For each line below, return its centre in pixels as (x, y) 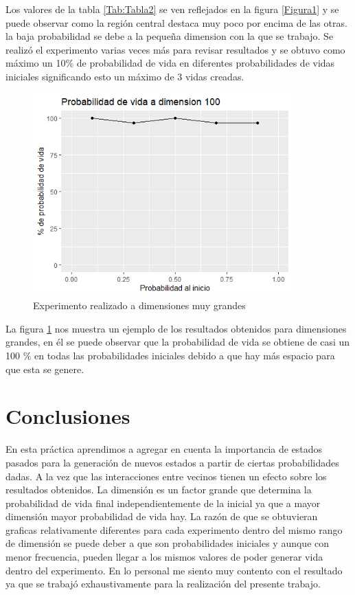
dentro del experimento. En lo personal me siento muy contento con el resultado (174, 570)
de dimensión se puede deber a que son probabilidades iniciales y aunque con (168, 543)
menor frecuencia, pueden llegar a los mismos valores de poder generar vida (164, 557)
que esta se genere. (45, 369)
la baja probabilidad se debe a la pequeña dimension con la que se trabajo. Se (170, 36)
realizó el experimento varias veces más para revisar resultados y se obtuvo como (175, 49)
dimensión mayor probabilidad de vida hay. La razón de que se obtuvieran (162, 516)
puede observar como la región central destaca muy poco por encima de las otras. (176, 22)
